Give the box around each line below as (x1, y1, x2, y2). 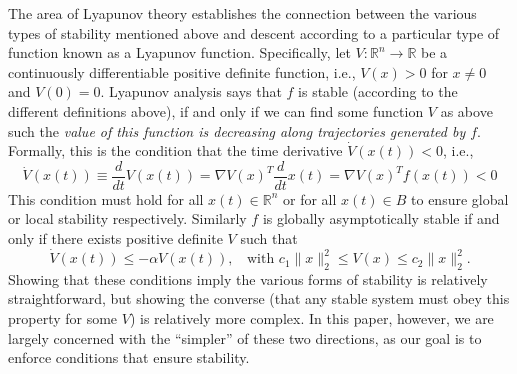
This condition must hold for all (8, 188, 204, 209)
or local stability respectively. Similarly (8, 208, 247, 229)
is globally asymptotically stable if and (262, 208, 500, 229)
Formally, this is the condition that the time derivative (8, 140, 343, 161)
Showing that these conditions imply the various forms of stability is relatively (8, 268, 488, 289)
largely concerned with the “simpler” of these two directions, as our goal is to (8, 327, 482, 348)
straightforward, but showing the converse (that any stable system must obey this (8, 288, 510, 309)
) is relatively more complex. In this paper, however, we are (129, 308, 494, 329)
